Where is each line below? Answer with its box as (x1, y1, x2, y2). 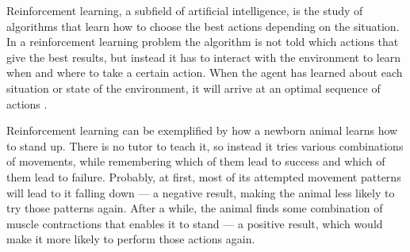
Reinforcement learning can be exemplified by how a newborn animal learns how (6, 122, 398, 139)
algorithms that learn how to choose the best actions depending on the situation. (6, 17, 400, 34)
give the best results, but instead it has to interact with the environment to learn (6, 48, 401, 65)
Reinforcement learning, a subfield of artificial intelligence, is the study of (6, 2, 363, 18)
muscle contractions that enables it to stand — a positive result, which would (6, 215, 383, 231)
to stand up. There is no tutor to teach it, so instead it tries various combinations (6, 137, 404, 154)
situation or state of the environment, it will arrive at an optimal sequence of (6, 79, 381, 96)
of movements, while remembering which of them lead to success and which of (6, 153, 385, 170)
